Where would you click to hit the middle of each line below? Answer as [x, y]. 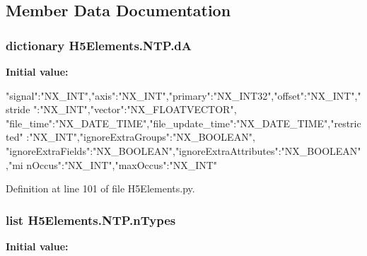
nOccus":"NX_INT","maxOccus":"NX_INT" [122, 164]
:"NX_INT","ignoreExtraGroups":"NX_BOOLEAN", [141, 137]
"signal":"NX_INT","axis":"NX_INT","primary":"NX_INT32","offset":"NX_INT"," [183, 95]
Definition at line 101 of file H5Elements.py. [100, 188]
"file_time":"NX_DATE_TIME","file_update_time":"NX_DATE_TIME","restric [183, 123]
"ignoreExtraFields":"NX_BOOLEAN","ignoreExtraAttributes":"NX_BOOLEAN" [183, 150]
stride [18, 109]
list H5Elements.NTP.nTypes [91, 220]
